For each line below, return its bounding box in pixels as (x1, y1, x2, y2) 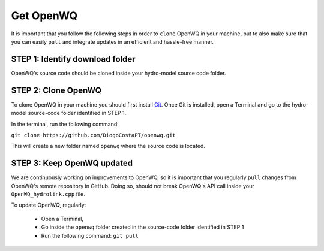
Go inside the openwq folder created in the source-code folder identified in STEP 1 (41, 223, 244, 231)
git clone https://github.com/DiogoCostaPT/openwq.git (11, 132, 176, 138)
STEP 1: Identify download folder (11, 54, 136, 64)
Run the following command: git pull (41, 232, 139, 239)
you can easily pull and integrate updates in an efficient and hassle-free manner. (11, 38, 214, 45)
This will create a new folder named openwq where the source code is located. (11, 143, 205, 150)
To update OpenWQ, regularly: (11, 201, 86, 209)
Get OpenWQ (11, 9, 78, 22)
